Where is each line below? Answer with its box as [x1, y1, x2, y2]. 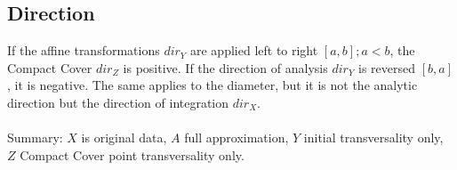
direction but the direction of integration [7, 93, 229, 111]
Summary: [7, 128, 63, 147]
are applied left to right [190, 41, 318, 60]
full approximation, [184, 128, 289, 147]
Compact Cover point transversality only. [20, 145, 245, 164]
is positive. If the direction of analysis [123, 58, 328, 77]
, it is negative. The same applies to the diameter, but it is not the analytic [7, 76, 418, 94]
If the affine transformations [7, 41, 160, 60]
